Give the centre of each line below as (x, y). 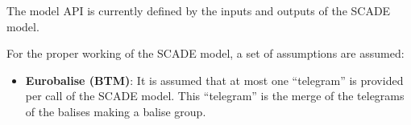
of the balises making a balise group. (116, 111)
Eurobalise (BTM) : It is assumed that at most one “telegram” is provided (214, 80)
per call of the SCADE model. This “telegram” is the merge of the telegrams (215, 96)
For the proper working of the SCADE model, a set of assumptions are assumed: (205, 53)
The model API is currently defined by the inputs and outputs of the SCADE (199, 10)
